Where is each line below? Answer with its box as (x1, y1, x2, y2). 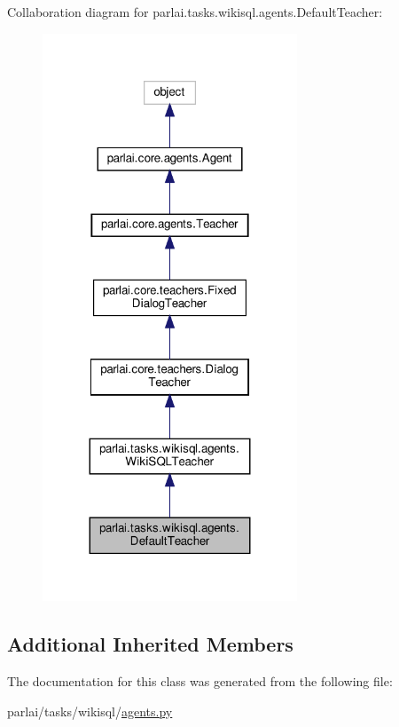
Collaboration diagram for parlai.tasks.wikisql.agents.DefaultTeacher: (7, 3, 383, 20)
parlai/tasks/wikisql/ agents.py (7, 701, 173, 720)
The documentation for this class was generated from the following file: (7, 672, 393, 691)
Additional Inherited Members (7, 630, 293, 658)
